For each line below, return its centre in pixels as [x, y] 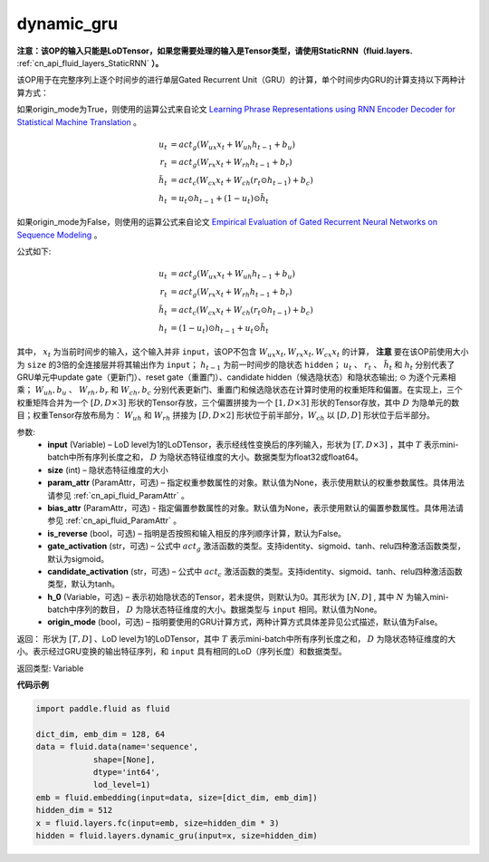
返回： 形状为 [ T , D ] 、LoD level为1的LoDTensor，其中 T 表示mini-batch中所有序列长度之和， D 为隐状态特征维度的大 [236, 638]
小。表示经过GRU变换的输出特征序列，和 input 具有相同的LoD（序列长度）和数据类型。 [182, 652]
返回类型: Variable [50, 668]
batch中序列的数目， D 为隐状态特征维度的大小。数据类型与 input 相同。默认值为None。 [215, 610]
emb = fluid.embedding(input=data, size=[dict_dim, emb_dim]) [177, 797]
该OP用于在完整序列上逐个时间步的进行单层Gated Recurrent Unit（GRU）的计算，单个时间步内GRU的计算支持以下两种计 [241, 80]
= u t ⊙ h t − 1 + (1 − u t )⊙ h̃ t [220, 199]
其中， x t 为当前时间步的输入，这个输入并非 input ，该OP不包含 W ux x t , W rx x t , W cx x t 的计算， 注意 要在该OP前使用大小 [243, 353]
